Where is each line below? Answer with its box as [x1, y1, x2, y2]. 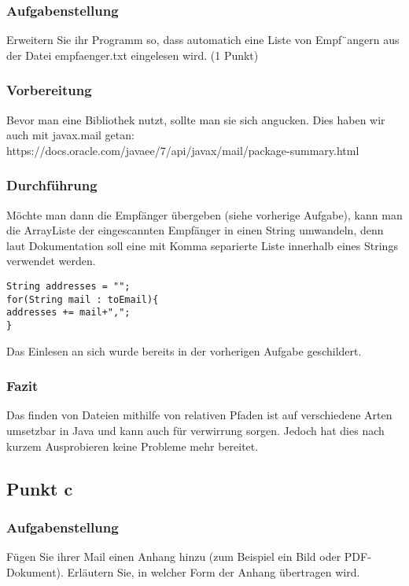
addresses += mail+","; [6, 307, 131, 319]
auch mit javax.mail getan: [6, 127, 134, 143]
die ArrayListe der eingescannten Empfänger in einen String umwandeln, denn [6, 222, 384, 238]
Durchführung [6, 175, 98, 195]
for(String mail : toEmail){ [6, 293, 159, 305]
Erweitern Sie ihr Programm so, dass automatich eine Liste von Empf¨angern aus [6, 31, 400, 48]
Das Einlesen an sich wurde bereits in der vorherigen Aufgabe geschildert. [6, 342, 362, 359]
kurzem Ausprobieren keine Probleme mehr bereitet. [6, 437, 259, 454]
